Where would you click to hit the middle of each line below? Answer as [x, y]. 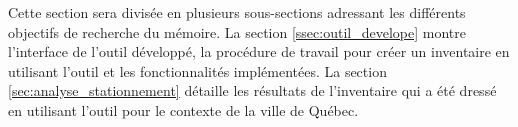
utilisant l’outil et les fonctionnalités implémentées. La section [197, 70]
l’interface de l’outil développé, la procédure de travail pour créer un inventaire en [259, 51]
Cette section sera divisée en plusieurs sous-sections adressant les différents [237, 12]
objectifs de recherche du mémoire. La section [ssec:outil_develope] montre [237, 31]
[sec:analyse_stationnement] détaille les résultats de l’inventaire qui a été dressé [252, 90]
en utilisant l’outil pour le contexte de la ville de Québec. [183, 109]
